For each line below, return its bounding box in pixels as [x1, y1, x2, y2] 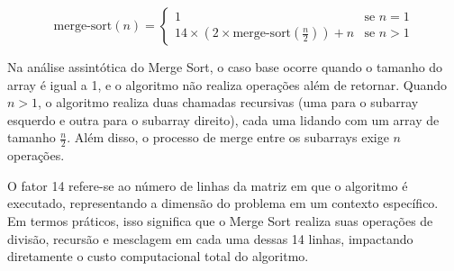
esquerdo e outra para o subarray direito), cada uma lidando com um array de [7, 110, 440, 129]
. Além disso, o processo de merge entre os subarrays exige [67, 128, 389, 147]
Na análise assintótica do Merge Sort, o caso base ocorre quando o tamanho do [7, 58, 443, 76]
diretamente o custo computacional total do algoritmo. [7, 247, 309, 266]
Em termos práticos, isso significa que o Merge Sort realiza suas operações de [7, 211, 433, 230]
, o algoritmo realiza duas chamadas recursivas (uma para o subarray [38, 93, 419, 112]
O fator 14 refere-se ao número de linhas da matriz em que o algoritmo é [7, 176, 408, 194]
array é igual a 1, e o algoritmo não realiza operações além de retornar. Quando [7, 75, 448, 94]
